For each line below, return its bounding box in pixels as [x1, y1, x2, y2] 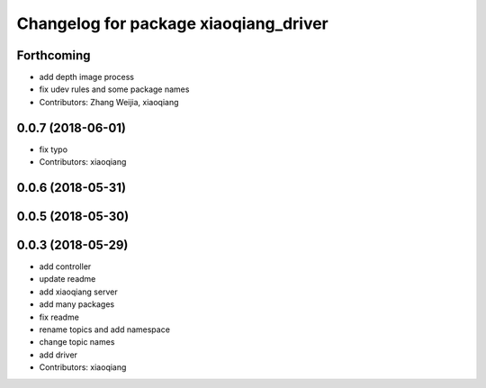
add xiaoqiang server [39, 286, 118, 297]
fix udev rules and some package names [39, 84, 190, 95]
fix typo [39, 144, 67, 155]
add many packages [39, 299, 115, 310]
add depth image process [39, 72, 135, 83]
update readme [39, 274, 96, 284]
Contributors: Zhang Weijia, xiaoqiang [39, 96, 179, 107]
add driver [39, 349, 78, 360]
